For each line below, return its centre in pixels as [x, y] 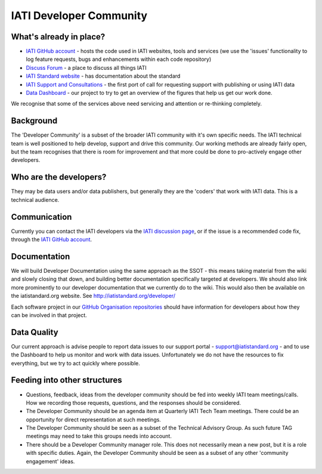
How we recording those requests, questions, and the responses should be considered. [134, 402]
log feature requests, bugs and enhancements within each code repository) [119, 59]
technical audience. [35, 199]
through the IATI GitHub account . [52, 239]
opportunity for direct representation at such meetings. [93, 419]
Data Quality [35, 332]
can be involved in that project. [49, 315]
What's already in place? [58, 37]
